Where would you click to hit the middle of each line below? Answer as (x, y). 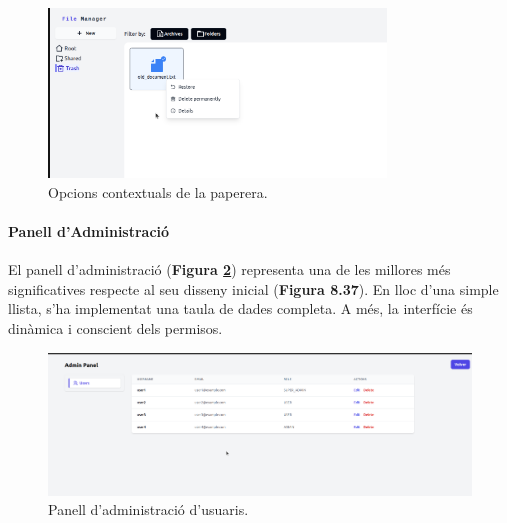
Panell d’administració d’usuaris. (148, 509)
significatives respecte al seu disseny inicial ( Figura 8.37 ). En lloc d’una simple (253, 288)
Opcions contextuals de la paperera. (158, 191)
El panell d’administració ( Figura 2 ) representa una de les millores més (229, 269)
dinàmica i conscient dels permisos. (115, 328)
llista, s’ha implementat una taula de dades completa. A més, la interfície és (240, 308)
